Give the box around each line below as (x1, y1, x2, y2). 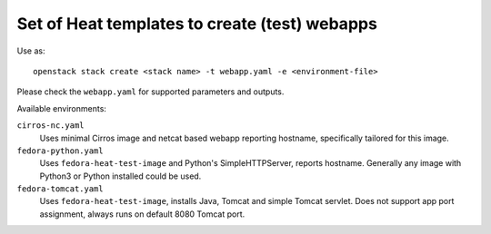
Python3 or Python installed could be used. (39, 171, 202, 181)
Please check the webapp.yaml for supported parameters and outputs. (16, 86, 285, 97)
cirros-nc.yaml (16, 121, 85, 131)
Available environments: (16, 102, 106, 113)
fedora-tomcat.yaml (16, 184, 104, 194)
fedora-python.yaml (16, 145, 104, 156)
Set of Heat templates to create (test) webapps (16, 14, 377, 34)
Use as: (16, 45, 45, 56)
